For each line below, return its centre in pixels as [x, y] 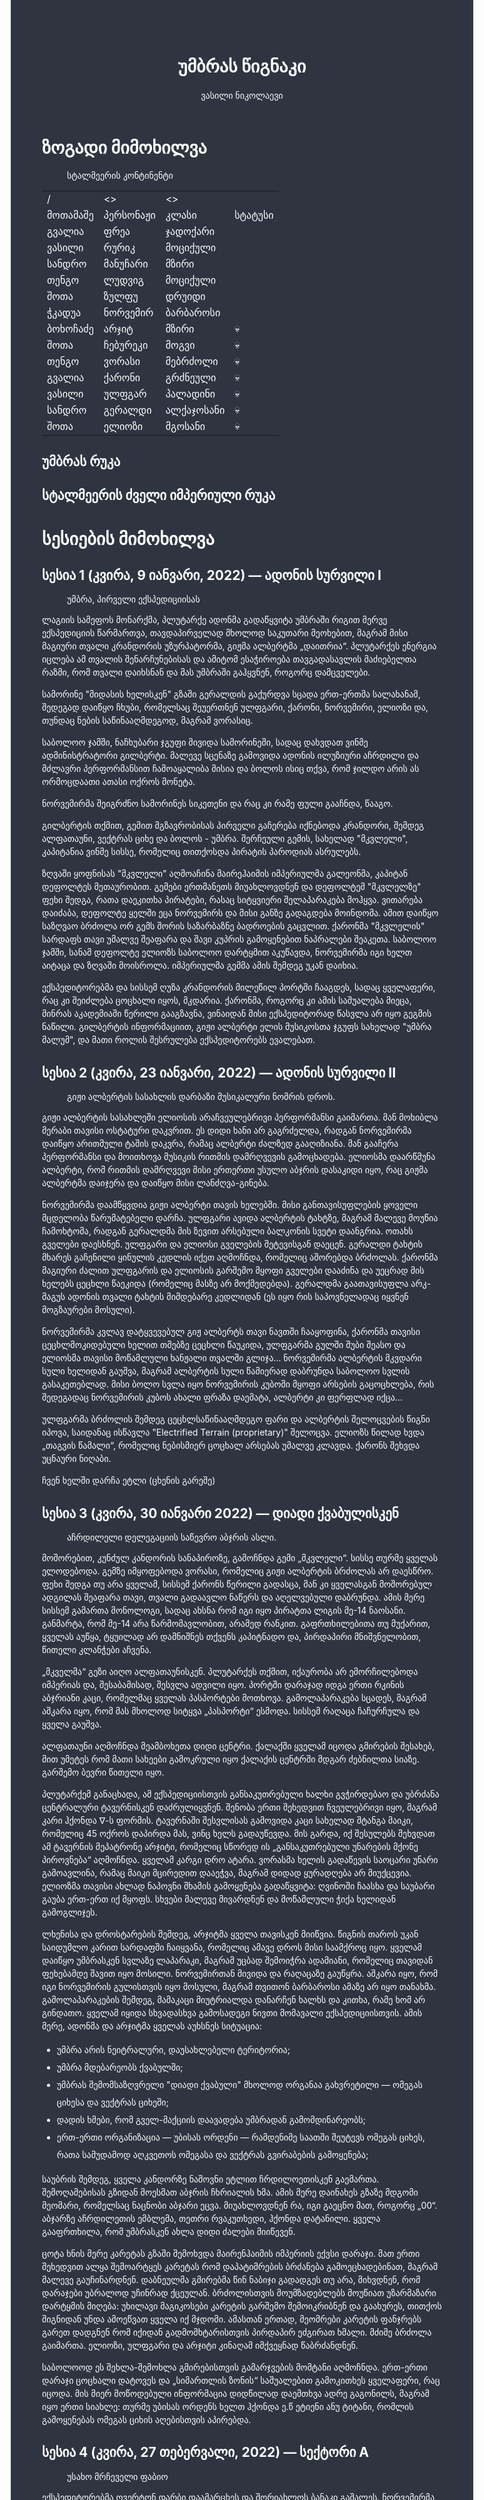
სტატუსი [254, 215]
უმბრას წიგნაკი [242, 66]
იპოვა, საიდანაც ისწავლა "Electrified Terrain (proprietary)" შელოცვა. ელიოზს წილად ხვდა [233, 1432]
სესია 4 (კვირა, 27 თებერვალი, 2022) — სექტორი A [206, 2452]
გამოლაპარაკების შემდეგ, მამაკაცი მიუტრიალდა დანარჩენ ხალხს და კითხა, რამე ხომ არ [234, 2000]
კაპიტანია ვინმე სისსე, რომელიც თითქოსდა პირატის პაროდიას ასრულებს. [202, 852]
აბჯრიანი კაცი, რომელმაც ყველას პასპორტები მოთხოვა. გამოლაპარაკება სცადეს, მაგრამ [234, 1698]
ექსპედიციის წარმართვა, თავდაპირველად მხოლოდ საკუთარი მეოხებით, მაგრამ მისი [225, 633]
